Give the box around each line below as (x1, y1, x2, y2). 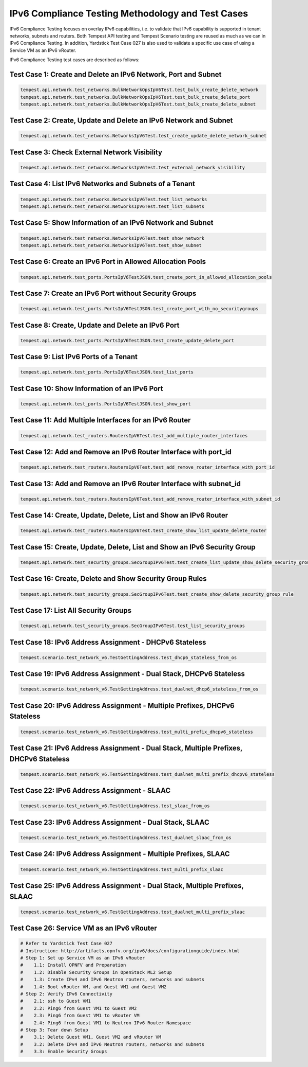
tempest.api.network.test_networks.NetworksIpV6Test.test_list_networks (20, 196, 207, 202)
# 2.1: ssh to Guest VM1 (20, 998, 91, 1004)
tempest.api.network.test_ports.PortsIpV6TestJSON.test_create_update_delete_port (20, 337, 235, 343)
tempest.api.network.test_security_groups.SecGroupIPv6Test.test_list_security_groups (20, 623, 245, 629)
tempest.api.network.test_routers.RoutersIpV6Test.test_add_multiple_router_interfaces (20, 433, 248, 438)
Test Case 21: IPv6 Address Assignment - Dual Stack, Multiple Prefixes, (9, 743, 243, 752)
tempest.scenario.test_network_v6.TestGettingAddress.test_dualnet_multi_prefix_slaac (20, 909, 245, 915)
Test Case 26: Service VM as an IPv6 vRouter (9, 924, 158, 933)
